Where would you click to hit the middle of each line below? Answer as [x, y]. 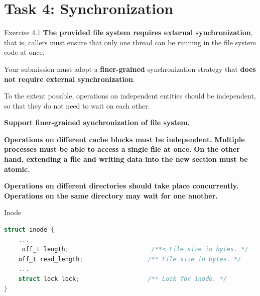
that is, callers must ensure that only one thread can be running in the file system [130, 42]
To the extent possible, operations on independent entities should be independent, [130, 96]
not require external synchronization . [70, 79]
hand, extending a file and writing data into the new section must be [126, 159]
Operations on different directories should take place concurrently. [121, 186]
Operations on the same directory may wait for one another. [111, 195]
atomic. [17, 169]
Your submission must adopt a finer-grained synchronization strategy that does [130, 69]
